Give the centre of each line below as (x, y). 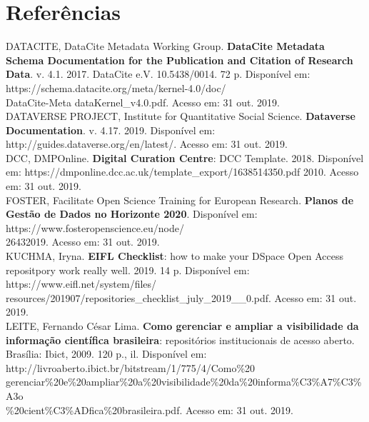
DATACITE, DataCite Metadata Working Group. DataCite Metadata (165, 46)
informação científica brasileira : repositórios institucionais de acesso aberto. (180, 340)
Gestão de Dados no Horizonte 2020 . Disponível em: (132, 214)
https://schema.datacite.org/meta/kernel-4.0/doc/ (116, 87)
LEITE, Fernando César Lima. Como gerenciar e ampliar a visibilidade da (182, 326)
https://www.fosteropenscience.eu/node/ (95, 227)
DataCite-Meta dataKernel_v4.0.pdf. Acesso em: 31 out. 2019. (143, 102)
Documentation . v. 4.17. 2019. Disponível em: (111, 130)
